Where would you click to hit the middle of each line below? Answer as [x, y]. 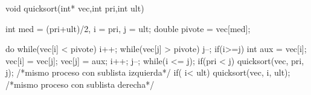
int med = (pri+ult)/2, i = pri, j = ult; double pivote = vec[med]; [128, 28]
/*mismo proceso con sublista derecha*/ [80, 84]
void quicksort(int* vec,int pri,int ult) [75, 8]
